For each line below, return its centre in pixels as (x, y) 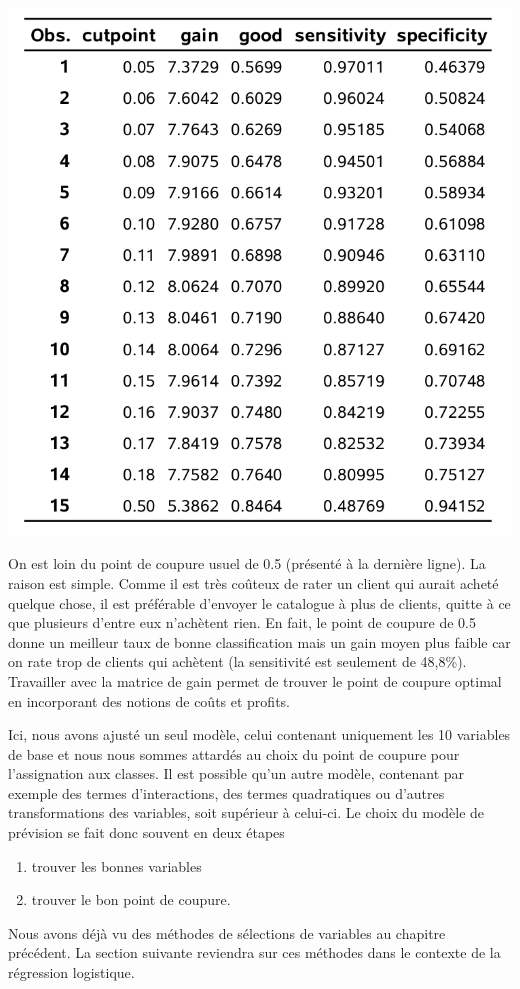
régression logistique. (71, 972)
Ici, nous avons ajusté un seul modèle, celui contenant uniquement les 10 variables (259, 734)
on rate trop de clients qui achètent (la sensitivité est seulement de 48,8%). (237, 661)
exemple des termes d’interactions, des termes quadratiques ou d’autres (226, 792)
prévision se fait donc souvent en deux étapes (146, 832)
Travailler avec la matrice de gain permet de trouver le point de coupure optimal (255, 680)
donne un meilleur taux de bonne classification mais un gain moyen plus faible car (259, 641)
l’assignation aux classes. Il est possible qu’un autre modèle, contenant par (236, 773)
